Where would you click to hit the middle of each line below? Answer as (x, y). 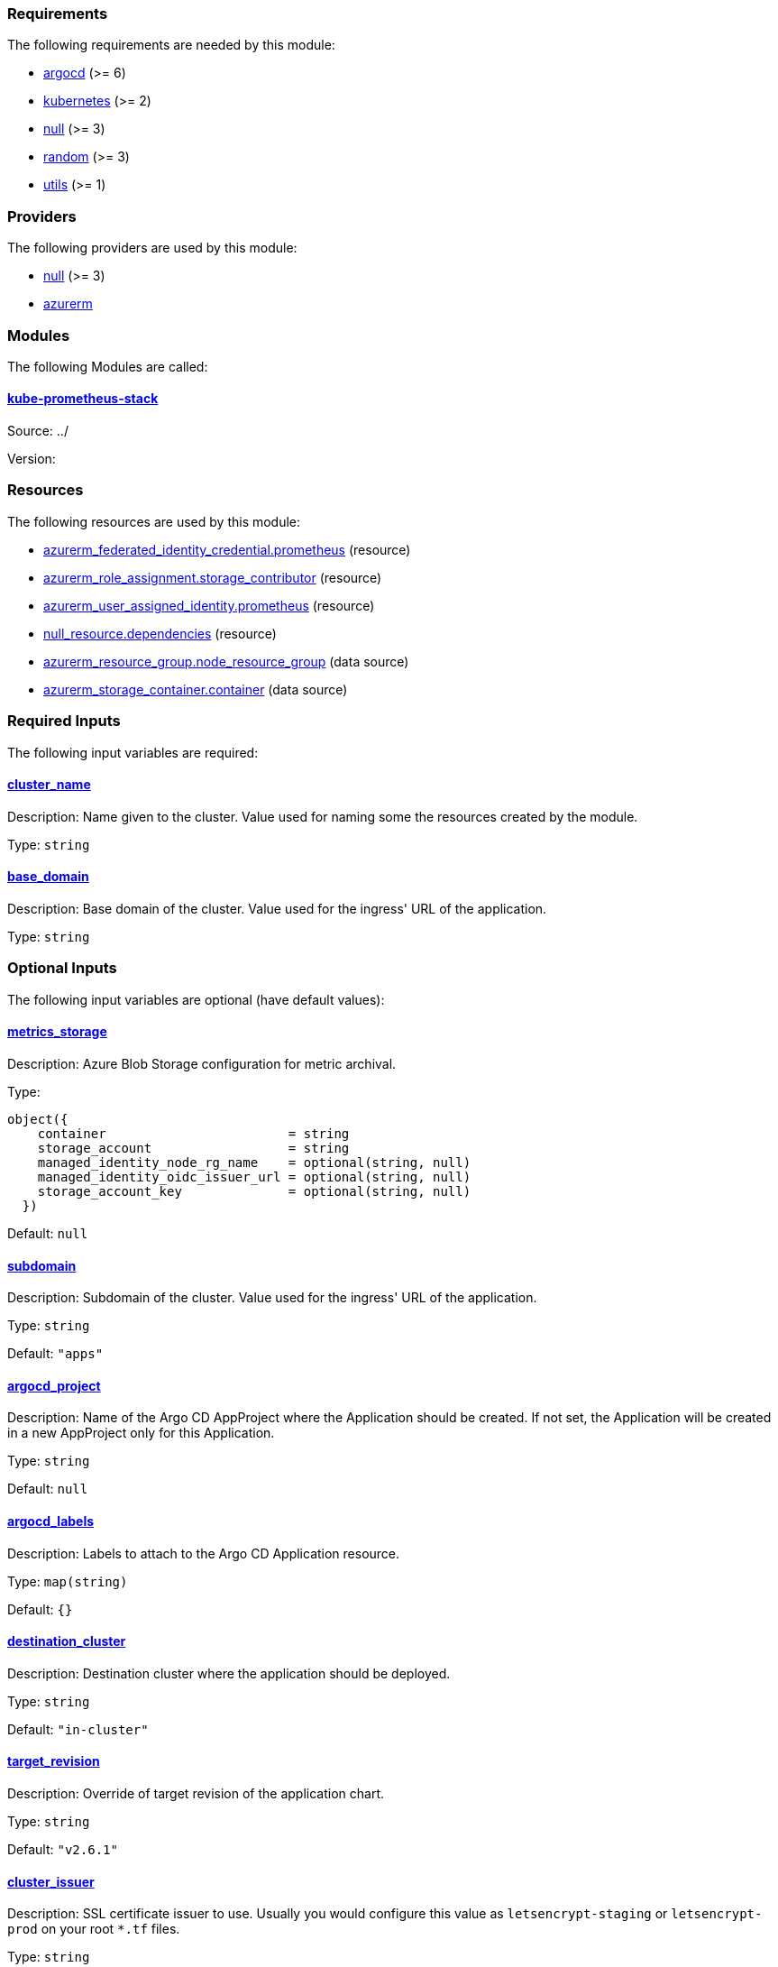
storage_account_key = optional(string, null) (254, 1191)
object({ (38, 1119)
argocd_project (54, 1385)
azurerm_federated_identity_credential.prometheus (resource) (227, 549)
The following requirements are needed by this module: (171, 45)
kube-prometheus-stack (83, 399)
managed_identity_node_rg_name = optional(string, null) (254, 1163)
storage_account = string (193, 1148)
